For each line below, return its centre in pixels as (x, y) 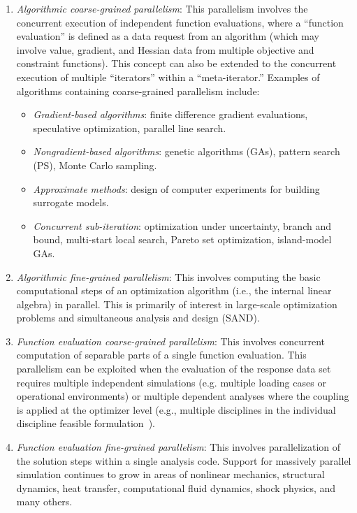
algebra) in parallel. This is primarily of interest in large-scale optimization (177, 304)
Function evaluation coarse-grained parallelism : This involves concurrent (171, 341)
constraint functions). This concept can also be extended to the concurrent (176, 63)
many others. (44, 501)
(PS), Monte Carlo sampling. (95, 165)
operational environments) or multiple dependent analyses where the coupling (183, 396)
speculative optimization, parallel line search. (130, 128)
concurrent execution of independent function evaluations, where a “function (180, 22)
